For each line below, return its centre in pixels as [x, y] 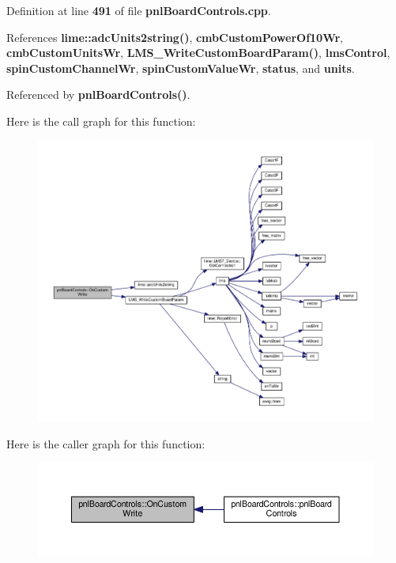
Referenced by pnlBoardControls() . [98, 94]
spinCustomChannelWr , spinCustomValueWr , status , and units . [181, 68]
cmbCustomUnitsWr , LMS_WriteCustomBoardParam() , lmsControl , [198, 53]
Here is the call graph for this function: [101, 121]
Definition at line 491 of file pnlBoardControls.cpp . [139, 10]
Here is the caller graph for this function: [106, 443]
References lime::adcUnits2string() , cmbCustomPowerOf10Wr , [175, 37]
